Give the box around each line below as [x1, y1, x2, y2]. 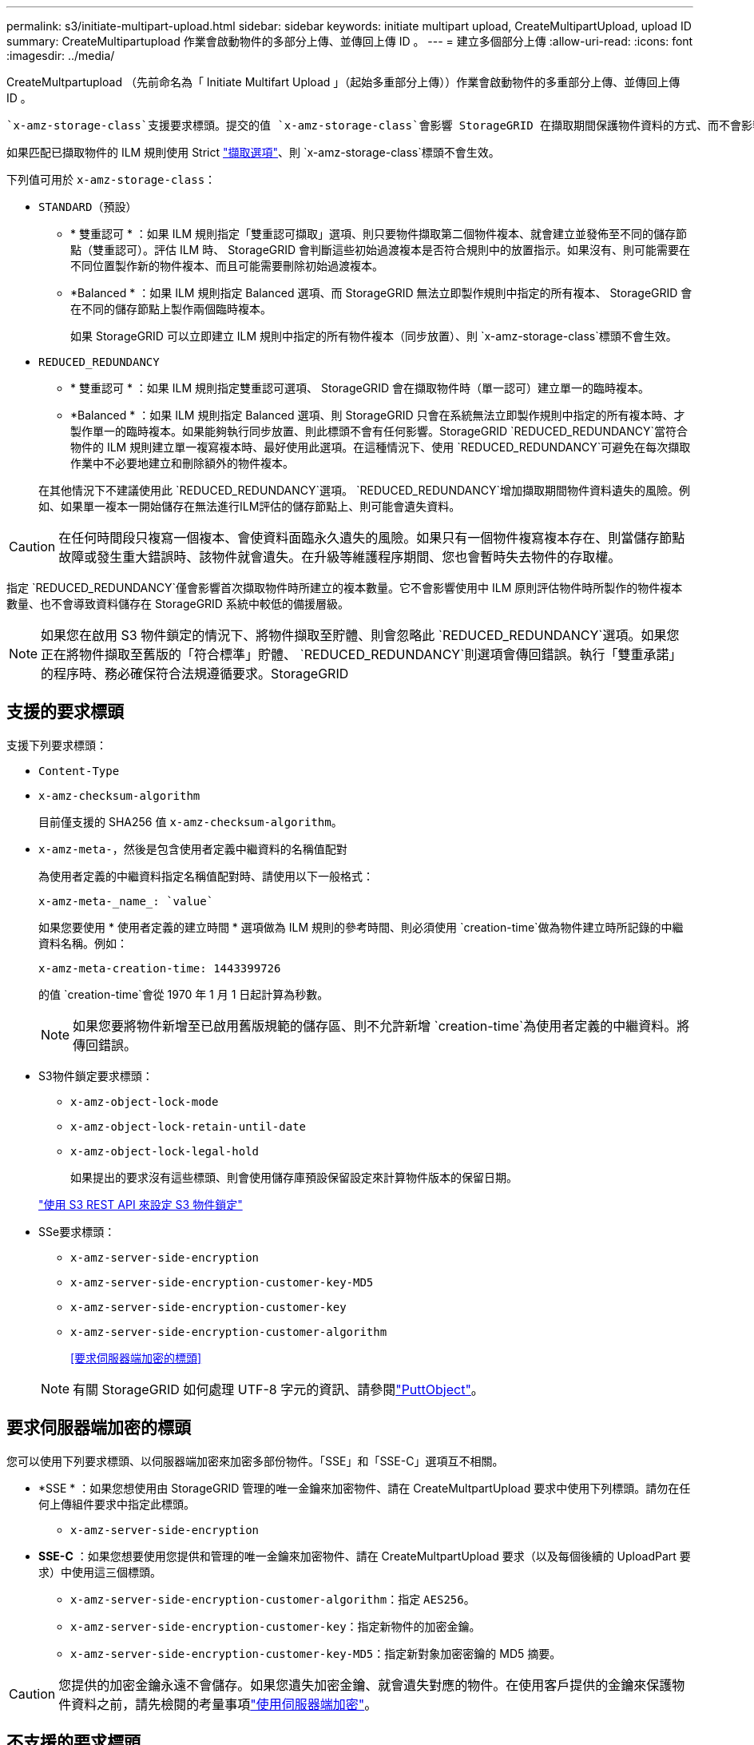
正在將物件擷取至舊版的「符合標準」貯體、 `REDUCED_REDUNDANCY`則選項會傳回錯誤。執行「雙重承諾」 [41, 646, 682, 662]
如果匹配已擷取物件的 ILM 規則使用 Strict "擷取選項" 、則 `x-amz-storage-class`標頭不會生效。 [6, 145, 500, 159]
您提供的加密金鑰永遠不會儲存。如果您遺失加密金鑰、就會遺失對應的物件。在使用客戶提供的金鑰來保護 [58, 1676, 673, 1693]
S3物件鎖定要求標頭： [38, 1068, 153, 1083]
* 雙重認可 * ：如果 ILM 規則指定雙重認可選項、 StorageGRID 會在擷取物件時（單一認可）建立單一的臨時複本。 [70, 381, 649, 395]
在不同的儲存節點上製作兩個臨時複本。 [70, 302, 272, 316]
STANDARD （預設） [38, 200, 137, 213]
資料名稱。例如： [38, 936, 128, 950]
